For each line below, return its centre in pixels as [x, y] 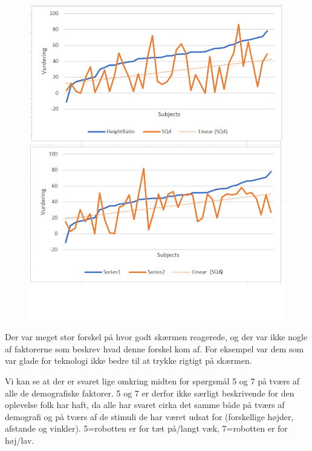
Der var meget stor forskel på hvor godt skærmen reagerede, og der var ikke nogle [156, 337]
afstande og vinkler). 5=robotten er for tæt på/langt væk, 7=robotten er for [146, 428]
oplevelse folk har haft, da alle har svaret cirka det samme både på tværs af [145, 405]
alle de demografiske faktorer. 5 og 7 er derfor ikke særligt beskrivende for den [150, 393]
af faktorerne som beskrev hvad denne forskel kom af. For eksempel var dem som [154, 348]
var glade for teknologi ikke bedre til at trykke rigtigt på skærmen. [128, 360]
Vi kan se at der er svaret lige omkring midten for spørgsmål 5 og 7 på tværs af [152, 380]
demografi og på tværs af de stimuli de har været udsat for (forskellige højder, [149, 416]
